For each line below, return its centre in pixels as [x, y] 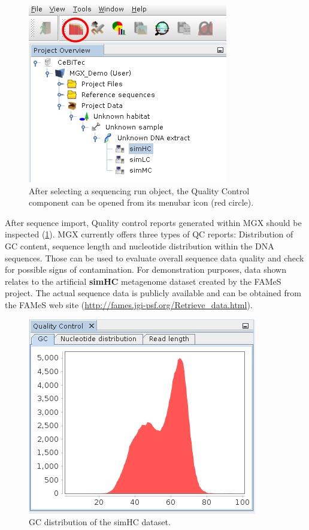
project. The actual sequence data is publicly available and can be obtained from [153, 293]
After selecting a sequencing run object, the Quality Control [139, 190]
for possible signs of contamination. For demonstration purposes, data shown [146, 269]
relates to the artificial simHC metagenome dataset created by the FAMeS [143, 281]
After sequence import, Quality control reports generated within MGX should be [153, 222]
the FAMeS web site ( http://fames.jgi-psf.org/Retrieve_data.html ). [129, 304]
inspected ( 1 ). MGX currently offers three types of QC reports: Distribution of [149, 234]
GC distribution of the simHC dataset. [100, 522]
